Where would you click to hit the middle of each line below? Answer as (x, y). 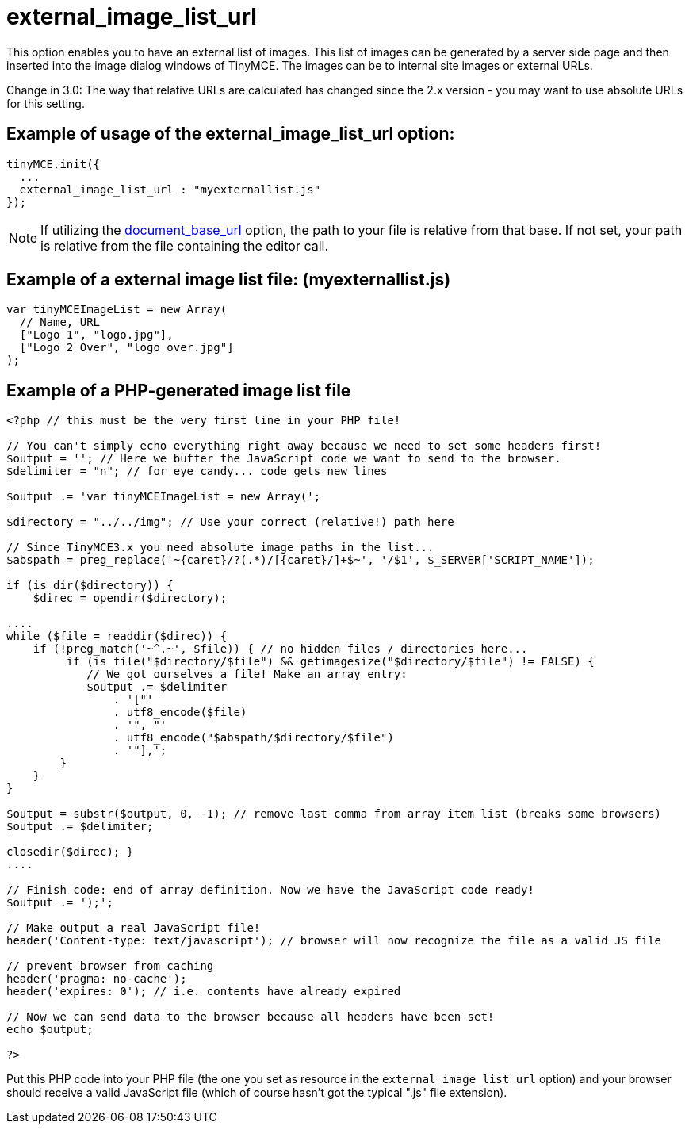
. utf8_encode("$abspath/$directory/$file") (253, 738)
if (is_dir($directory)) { (90, 586)
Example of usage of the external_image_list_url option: (231, 134)
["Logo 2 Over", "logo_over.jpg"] (126, 348)
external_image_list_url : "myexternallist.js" (170, 189)
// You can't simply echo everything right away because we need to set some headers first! (304, 446)
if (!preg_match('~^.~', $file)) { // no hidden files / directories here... (280, 649)
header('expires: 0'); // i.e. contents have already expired (204, 992)
